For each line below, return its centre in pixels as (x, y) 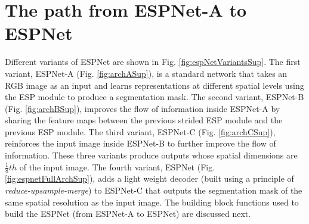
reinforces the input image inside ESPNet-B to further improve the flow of (140, 143)
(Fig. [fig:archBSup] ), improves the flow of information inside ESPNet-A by (143, 108)
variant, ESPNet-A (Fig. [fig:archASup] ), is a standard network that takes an (146, 73)
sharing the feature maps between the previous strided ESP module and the (144, 120)
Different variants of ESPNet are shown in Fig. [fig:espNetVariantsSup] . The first (153, 62)
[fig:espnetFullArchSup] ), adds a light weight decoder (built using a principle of (149, 178)
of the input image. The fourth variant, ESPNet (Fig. (117, 167)
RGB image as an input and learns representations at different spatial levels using (154, 85)
